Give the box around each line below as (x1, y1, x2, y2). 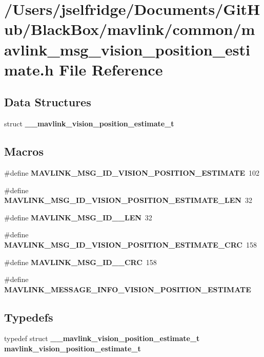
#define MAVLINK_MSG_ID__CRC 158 (4, 256, 157, 267)
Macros (4, 143, 44, 159)
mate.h (4, 59, 54, 80)
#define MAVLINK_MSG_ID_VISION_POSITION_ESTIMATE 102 (4, 167, 260, 178)
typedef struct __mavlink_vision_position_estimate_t (4, 333, 200, 344)
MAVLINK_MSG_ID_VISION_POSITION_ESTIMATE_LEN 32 (4, 195, 252, 205)
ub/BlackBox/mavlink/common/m (4, 18, 255, 40)
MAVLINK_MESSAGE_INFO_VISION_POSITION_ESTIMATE (4, 284, 251, 294)
